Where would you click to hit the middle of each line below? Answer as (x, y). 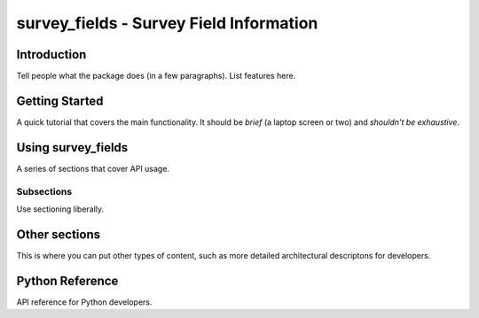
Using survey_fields (72, 147)
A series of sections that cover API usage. (93, 168)
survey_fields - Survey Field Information (167, 23)
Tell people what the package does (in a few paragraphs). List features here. (156, 76)
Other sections (59, 234)
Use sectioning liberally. (60, 209)
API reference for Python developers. (84, 302)
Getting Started (60, 101)
